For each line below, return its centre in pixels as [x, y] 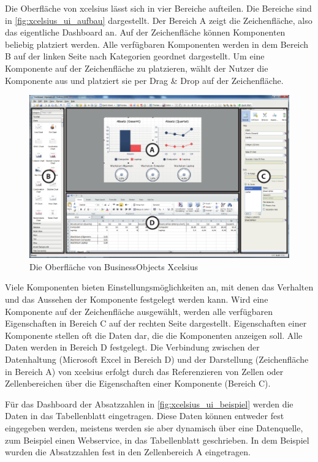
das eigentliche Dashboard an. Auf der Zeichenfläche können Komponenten [145, 32]
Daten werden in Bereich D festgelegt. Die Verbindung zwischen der [132, 347]
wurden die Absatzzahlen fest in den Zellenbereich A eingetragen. [128, 452]
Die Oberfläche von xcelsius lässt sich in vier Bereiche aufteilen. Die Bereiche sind [158, 8]
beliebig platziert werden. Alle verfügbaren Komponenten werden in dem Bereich [157, 44]
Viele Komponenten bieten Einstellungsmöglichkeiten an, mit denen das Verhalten [159, 287]
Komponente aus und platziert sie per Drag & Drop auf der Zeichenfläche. [144, 80]
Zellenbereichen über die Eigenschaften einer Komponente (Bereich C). [138, 383]
